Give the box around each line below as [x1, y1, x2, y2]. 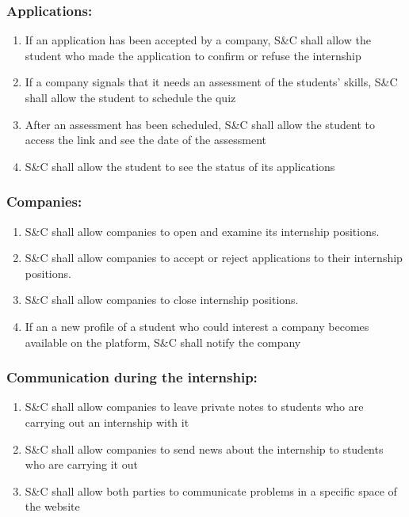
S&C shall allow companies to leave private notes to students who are [25, 398, 364, 415]
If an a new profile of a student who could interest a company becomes [25, 317, 369, 334]
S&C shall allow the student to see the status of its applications [25, 158, 335, 174]
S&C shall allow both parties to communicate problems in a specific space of [25, 482, 397, 499]
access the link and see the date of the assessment [25, 131, 266, 148]
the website [25, 498, 80, 515]
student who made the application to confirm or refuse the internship [25, 47, 361, 63]
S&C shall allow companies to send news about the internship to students [25, 440, 384, 457]
